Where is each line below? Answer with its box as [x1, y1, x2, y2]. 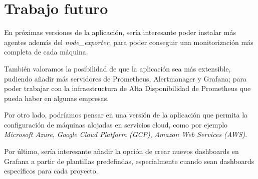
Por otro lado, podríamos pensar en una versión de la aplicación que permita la [4, 109, 248, 120]
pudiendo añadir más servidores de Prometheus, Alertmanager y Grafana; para [4, 73, 246, 83]
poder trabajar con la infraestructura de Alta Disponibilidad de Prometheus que [4, 83, 251, 93]
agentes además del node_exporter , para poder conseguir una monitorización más [4, 36, 253, 47]
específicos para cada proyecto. [4, 165, 98, 176]
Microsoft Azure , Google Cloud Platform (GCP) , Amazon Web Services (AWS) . [4, 129, 247, 139]
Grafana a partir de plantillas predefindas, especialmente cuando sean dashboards [4, 155, 254, 166]
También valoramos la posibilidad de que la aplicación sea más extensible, [4, 63, 231, 73]
